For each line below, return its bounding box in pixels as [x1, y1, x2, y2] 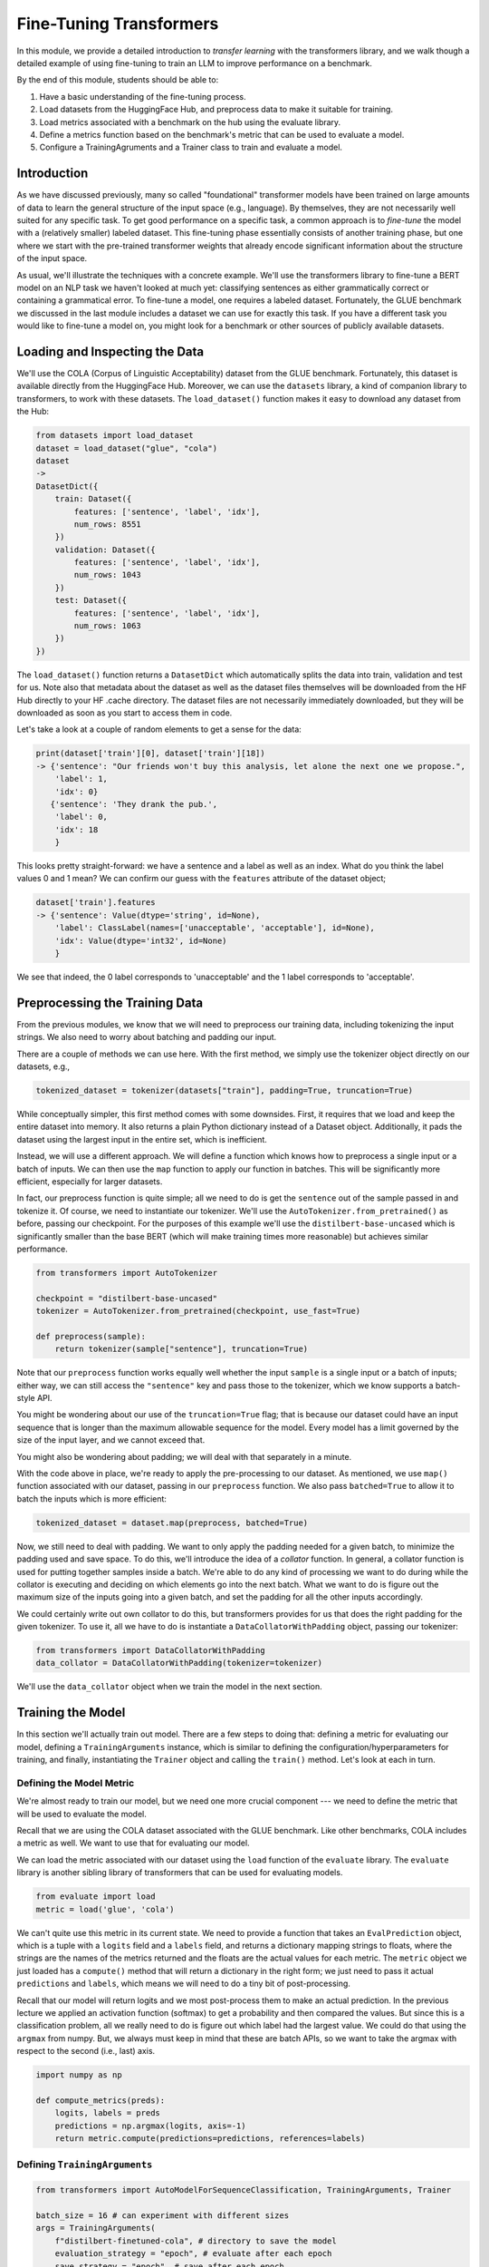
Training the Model [16, 1705, 126, 1720]
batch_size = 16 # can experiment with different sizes [35, 2210, 290, 2221]
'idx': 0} [54, 786, 99, 797]
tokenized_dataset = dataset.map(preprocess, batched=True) [35, 1517, 309, 1528]
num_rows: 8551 [73, 519, 142, 530]
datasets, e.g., [16, 1061, 71, 1072]
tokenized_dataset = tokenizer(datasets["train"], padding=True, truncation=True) [35, 1085, 414, 1096]
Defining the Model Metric [16, 1776, 135, 1789]
